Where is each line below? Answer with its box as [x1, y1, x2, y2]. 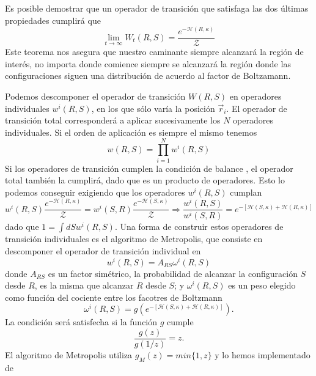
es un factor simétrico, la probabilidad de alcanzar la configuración [48, 267, 298, 279]
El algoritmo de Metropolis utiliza [5, 348, 133, 361]
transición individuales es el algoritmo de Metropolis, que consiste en [5, 232, 263, 245]
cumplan [230, 185, 262, 198]
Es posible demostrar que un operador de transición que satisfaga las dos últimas [5, 2, 309, 14]
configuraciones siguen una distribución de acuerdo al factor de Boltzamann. [5, 69, 291, 82]
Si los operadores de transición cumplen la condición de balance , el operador [5, 161, 293, 174]
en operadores [229, 90, 282, 103]
